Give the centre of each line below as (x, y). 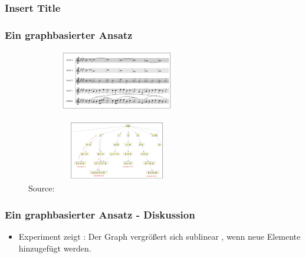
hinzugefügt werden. (55, 248)
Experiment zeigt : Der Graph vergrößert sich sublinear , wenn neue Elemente (160, 236)
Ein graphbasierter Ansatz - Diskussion (100, 214)
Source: (42, 188)
